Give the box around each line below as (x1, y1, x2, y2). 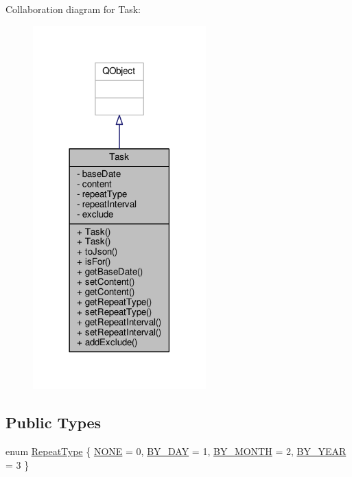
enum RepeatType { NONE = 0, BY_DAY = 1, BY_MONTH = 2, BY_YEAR (5, 443, 347, 458)
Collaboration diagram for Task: (5, 2, 141, 16)
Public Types (5, 412, 102, 433)
